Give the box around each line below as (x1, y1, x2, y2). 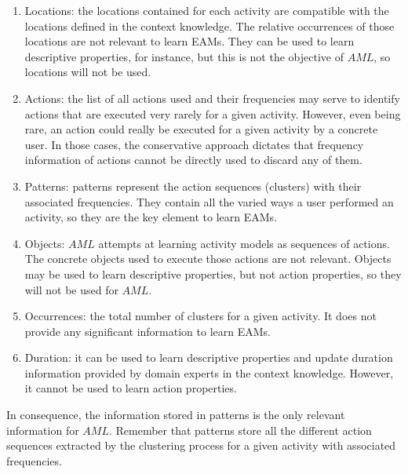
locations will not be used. (24, 64, 151, 80)
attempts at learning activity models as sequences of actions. (98, 235, 390, 251)
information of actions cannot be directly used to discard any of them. (24, 151, 362, 168)
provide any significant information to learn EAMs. (24, 323, 271, 339)
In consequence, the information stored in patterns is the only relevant (6, 407, 345, 423)
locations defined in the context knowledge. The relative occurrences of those (24, 17, 395, 34)
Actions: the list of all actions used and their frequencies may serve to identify (24, 89, 400, 106)
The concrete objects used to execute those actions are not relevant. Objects (24, 250, 392, 267)
